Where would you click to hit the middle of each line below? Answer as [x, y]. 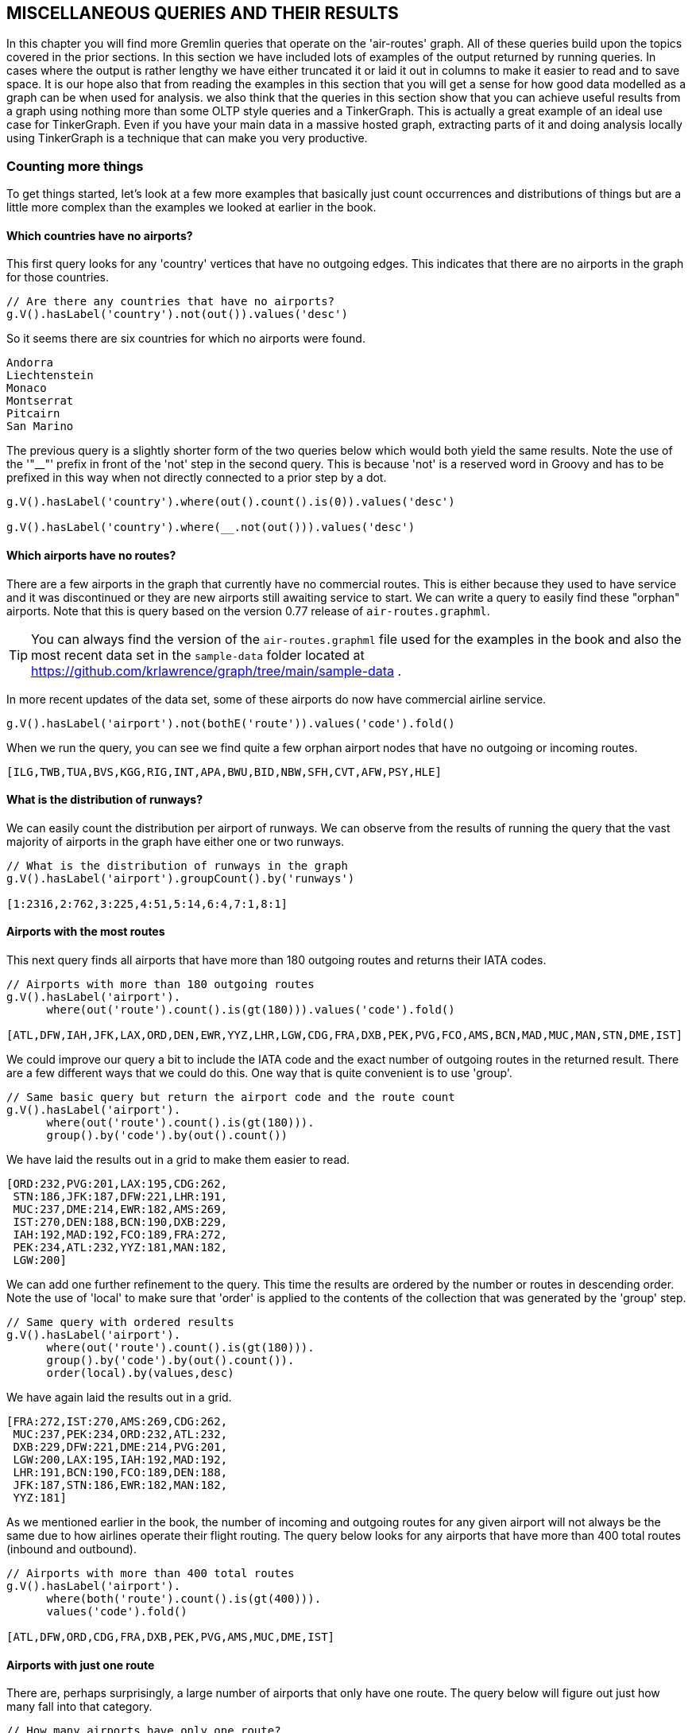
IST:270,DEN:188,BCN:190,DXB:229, [120, 1222]
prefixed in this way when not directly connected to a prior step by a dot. [197, 478]
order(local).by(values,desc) [140, 1373]
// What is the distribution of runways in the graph [177, 865]
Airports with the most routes [86, 932]
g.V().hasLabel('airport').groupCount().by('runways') [181, 878]
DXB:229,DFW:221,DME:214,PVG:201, [120, 1447]
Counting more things [75, 166]
